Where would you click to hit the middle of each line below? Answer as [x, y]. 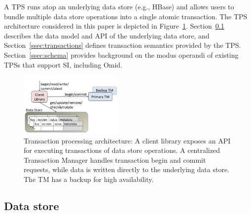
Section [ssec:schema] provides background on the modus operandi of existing [121, 54]
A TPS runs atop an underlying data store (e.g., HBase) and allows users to [119, 6]
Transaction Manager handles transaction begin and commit [115, 160]
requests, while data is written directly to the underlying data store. [127, 169]
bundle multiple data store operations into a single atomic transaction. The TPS [126, 16]
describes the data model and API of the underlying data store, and [107, 35]
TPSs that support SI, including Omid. [63, 64]
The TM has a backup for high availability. [89, 179]
